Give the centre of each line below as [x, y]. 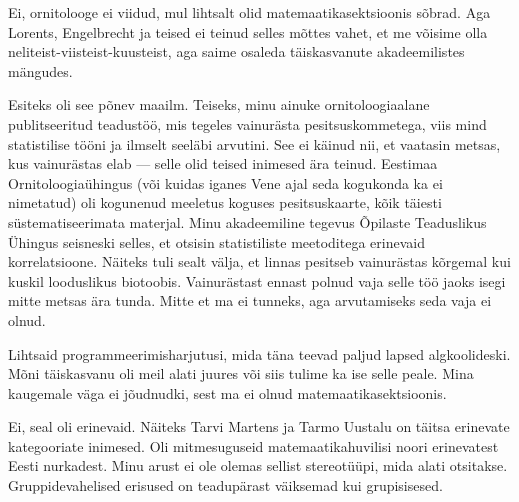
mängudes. [40, 70]
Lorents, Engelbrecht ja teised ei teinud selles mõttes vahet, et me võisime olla [248, 31]
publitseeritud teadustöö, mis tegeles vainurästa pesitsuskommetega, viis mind [247, 123]
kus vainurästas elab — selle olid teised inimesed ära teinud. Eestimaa [223, 163]
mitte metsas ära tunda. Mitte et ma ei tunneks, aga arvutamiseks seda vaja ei [250, 300]
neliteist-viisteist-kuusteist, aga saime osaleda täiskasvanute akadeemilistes [236, 51]
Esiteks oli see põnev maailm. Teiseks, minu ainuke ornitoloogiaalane [219, 104]
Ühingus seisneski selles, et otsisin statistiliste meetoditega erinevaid [216, 241]
